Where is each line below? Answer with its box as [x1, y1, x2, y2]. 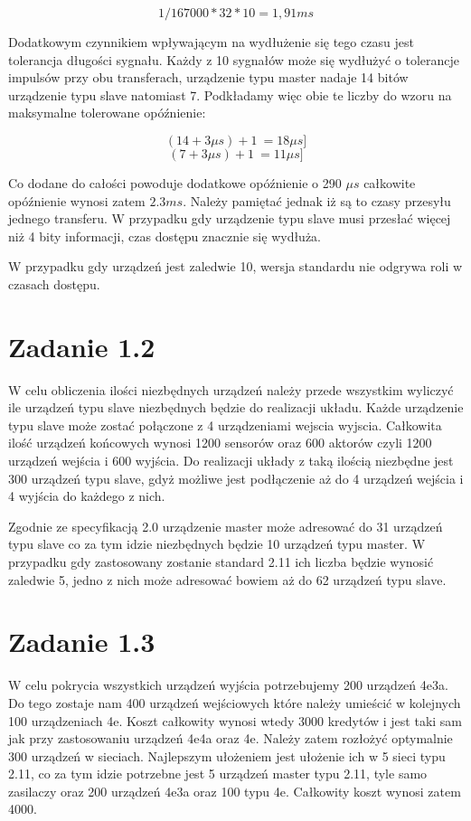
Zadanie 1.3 [8, 623, 155, 660]
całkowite [363, 173, 416, 192]
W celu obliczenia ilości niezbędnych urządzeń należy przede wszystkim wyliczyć [8, 380, 454, 399]
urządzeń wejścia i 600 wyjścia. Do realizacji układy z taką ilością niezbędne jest [8, 451, 454, 470]
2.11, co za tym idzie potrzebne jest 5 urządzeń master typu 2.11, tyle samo [8, 764, 428, 783]
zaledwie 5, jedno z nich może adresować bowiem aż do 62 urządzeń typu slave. [8, 570, 447, 589]
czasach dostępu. [8, 274, 100, 293]
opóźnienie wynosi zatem [8, 191, 146, 210]
